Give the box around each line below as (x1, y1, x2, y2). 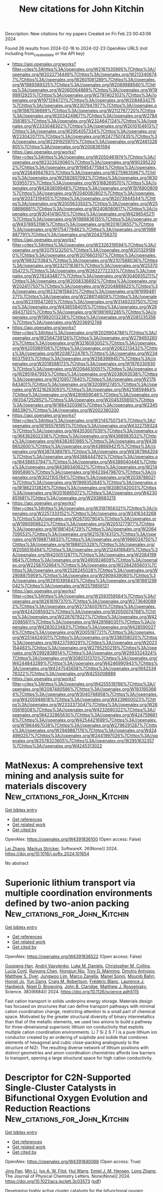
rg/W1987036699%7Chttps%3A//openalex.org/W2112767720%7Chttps (12, 107, 156, 113)
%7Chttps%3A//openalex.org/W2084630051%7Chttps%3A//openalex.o (12, 366, 157, 371)
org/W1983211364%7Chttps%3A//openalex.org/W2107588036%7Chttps (12, 257, 158, 263)
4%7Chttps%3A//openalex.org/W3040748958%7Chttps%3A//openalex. (12, 691, 158, 697)
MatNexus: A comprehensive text (5, 760, 143, 771)
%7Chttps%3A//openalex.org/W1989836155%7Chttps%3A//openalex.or (12, 216, 158, 222)
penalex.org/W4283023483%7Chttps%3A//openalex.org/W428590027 (12, 624, 156, 630)
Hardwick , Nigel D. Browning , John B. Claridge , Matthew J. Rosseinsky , (5, 983, 147, 989)
